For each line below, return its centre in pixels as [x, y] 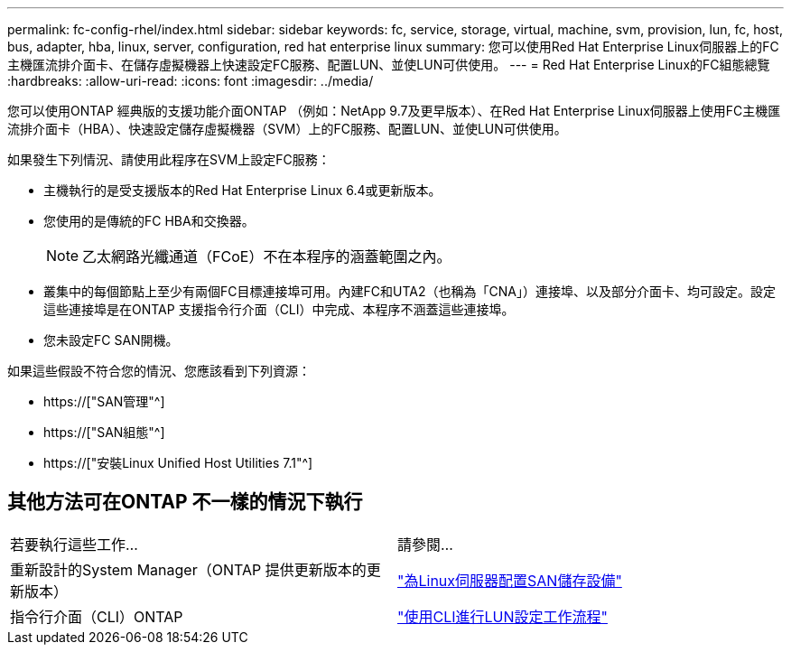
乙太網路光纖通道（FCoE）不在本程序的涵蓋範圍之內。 [267, 256]
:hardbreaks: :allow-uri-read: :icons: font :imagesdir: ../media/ [191, 81]
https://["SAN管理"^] [104, 401]
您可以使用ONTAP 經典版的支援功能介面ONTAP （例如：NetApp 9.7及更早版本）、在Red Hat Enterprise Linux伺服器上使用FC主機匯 [394, 111]
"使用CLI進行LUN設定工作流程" [503, 616]
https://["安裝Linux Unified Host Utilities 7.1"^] [178, 463]
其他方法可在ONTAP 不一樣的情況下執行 [185, 502]
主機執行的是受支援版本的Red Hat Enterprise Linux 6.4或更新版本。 [242, 190]
